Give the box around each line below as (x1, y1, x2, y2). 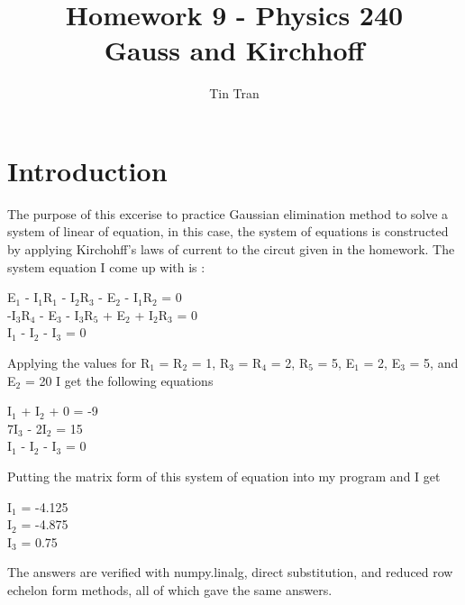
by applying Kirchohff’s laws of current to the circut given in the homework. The (7, 240, 455, 259)
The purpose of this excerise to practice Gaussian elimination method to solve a (7, 204, 449, 223)
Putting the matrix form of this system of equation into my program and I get (7, 466, 441, 485)
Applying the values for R (7, 353, 150, 371)
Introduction (7, 151, 168, 188)
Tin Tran (209, 84, 260, 103)
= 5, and (409, 353, 459, 371)
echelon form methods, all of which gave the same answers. (7, 580, 333, 599)
